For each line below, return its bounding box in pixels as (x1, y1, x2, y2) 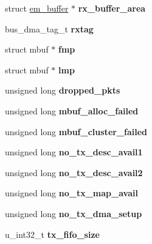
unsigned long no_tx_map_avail (5, 187, 138, 199)
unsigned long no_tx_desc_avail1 (5, 146, 143, 158)
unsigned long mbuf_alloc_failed (5, 104, 139, 117)
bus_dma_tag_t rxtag (5, 22, 94, 35)
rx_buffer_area (78, 2, 146, 14)
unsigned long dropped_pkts (5, 84, 120, 97)
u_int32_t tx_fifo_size (5, 227, 100, 240)
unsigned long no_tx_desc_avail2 (5, 166, 143, 179)
